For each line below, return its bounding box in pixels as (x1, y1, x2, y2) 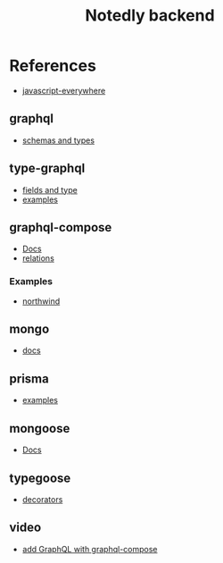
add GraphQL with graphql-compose (21, 543, 158, 554)
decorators (21, 493, 63, 505)
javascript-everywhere (21, 85, 106, 96)
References (9, 55, 96, 76)
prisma (9, 371, 49, 386)
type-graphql (9, 161, 86, 176)
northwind (21, 296, 61, 307)
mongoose (9, 421, 70, 436)
